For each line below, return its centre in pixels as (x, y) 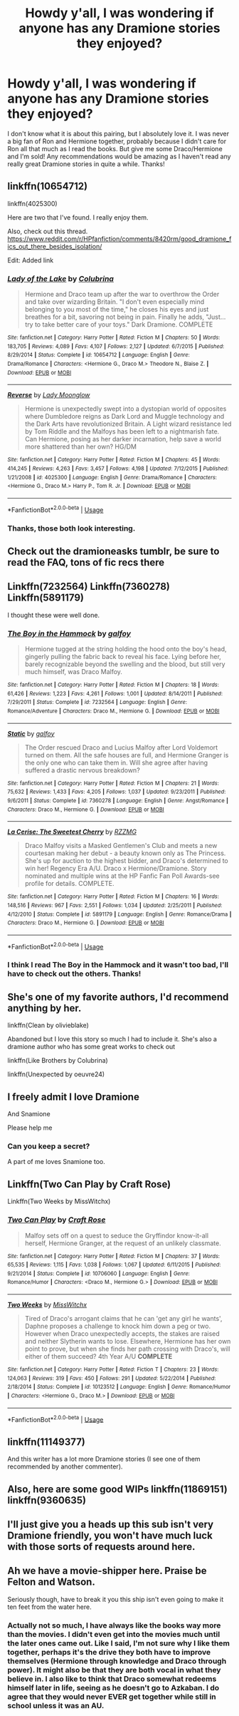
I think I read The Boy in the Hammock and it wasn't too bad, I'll (118, 965)
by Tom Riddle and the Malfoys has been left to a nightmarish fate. (122, 431)
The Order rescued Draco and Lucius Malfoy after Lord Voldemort (121, 747)
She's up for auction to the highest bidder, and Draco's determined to (127, 861)
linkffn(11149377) (46, 1442)
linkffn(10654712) (47, 187)
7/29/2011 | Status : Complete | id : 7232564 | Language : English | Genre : (97, 703)
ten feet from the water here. (50, 1607)
